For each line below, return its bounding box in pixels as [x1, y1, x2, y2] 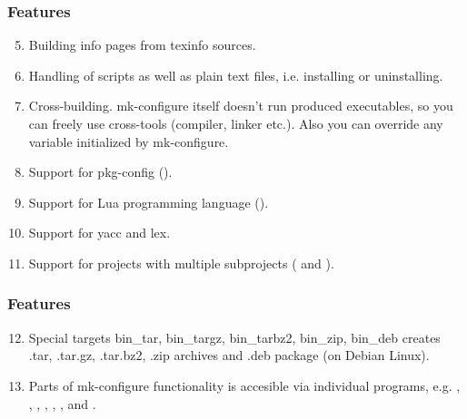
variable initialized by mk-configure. [28, 132, 229, 151]
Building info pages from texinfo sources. [28, 35, 256, 54]
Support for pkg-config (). [28, 162, 173, 181]
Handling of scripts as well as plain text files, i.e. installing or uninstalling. [28, 65, 443, 84]
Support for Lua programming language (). [28, 192, 269, 211]
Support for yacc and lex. [28, 223, 171, 242]
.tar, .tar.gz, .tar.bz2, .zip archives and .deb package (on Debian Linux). [28, 346, 430, 365]
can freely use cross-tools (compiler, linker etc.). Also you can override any [28, 114, 443, 132]
